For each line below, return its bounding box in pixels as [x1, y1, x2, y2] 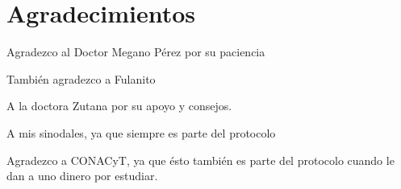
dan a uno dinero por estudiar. [6, 167, 158, 184]
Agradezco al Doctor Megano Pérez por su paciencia [6, 43, 265, 60]
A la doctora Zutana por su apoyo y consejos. [6, 97, 232, 114]
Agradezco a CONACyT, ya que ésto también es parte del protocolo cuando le [6, 151, 395, 168]
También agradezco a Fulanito [6, 70, 156, 87]
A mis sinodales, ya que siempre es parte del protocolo [6, 124, 276, 141]
